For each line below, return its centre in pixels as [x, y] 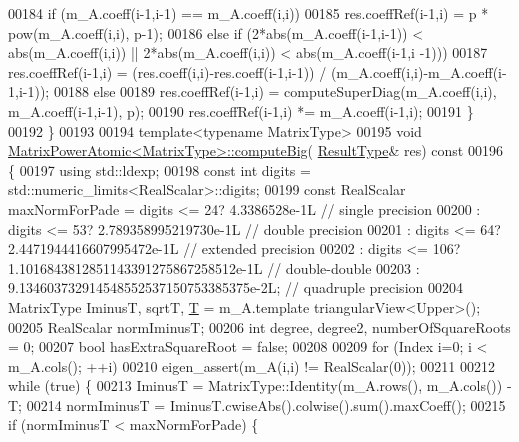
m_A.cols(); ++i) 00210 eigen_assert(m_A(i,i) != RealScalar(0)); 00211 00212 [251, 365]
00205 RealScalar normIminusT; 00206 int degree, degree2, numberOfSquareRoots [259, 326]
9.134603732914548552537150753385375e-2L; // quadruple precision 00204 [235, 287]
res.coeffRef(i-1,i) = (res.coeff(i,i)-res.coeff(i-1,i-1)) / [167, 71]
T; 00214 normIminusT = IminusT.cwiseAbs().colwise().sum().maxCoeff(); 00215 [257, 404]
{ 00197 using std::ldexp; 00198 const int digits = [159, 169]
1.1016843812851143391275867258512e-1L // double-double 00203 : [214, 267]
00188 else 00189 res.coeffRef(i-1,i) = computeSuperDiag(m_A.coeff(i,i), [275, 91]
